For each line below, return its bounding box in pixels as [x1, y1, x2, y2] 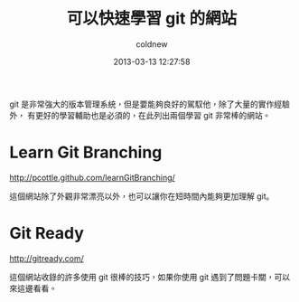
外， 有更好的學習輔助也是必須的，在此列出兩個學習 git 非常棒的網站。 [9, 109, 271, 120]
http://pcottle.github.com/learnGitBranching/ [9, 172, 176, 183]
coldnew [135, 38, 168, 50]
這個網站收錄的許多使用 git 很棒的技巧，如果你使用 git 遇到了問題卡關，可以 [9, 271, 291, 282]
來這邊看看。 [9, 282, 57, 294]
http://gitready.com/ [9, 252, 84, 263]
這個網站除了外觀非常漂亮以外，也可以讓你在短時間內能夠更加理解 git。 [9, 191, 275, 202]
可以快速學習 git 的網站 [66, 8, 238, 29]
